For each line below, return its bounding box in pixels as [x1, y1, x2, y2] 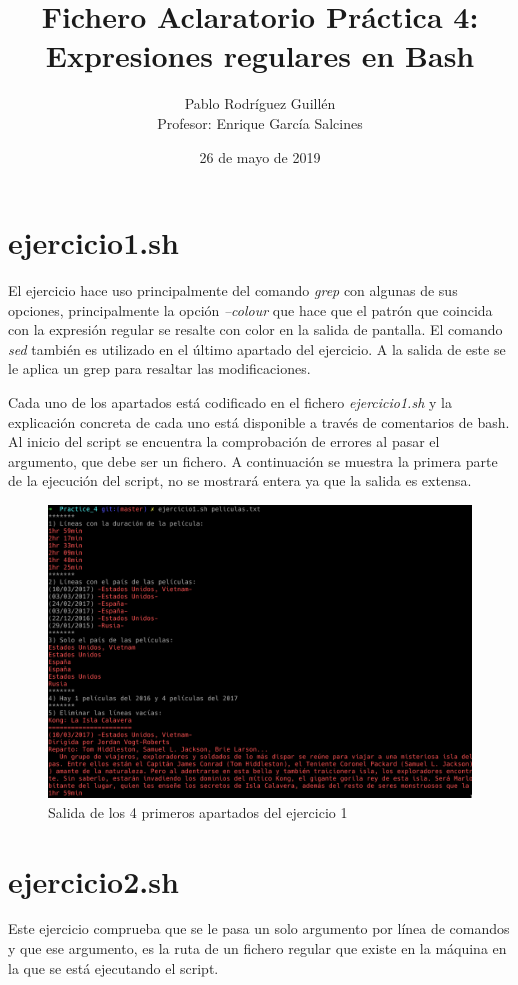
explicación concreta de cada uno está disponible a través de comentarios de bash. [8, 411, 510, 432]
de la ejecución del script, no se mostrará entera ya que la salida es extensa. [8, 470, 472, 491]
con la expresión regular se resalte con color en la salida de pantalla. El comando [8, 319, 503, 340]
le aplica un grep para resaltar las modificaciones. [8, 358, 311, 379]
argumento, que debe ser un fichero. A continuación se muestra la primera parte [8, 450, 498, 471]
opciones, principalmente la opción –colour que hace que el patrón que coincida [8, 299, 493, 320]
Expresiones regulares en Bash [45, 35, 475, 76]
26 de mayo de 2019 [199, 146, 321, 167]
